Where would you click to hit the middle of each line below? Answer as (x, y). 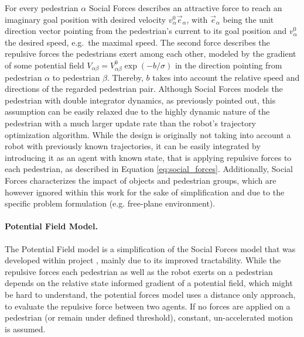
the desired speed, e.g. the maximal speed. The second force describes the (137, 42)
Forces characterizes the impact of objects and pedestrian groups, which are (141, 180)
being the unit (248, 19)
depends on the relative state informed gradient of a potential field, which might (149, 283)
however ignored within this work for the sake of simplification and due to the (145, 192)
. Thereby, (125, 77)
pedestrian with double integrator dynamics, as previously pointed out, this (140, 100)
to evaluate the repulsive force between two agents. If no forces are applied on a (148, 306)
